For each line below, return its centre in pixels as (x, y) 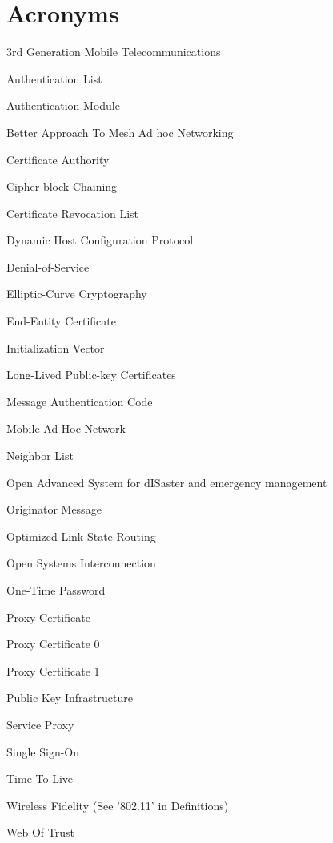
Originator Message (54, 509)
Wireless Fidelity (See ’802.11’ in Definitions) (118, 805)
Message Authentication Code (80, 401)
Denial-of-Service (48, 266)
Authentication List (54, 78)
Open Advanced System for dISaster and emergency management (167, 482)
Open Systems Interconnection (81, 563)
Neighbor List (40, 456)
